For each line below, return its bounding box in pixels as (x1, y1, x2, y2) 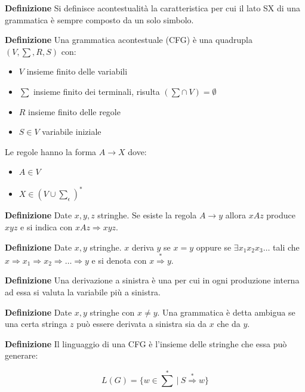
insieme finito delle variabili (26, 65, 128, 78)
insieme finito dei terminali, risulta (33, 85, 160, 97)
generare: (5, 349, 38, 362)
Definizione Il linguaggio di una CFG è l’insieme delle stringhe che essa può (5, 337, 287, 350)
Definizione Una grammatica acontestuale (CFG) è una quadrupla (5, 33, 252, 46)
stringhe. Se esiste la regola (97, 209, 197, 221)
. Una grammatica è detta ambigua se (157, 305, 295, 318)
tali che (273, 240, 300, 253)
